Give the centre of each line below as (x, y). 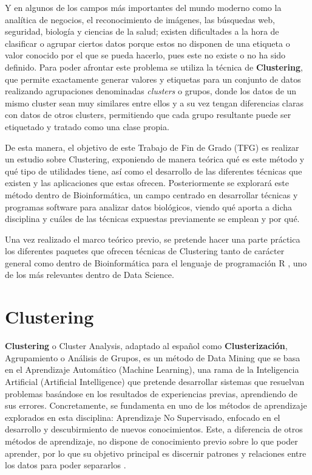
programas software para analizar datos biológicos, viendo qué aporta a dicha (149, 206)
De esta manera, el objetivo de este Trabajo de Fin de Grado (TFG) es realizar (152, 147)
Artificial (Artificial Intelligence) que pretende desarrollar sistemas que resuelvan (155, 381)
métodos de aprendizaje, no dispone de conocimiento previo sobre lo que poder (151, 441)
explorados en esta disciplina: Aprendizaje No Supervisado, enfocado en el (143, 417)
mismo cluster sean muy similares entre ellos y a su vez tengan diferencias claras (154, 102)
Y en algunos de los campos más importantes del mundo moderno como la (143, 7)
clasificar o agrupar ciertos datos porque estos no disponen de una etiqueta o (148, 43)
